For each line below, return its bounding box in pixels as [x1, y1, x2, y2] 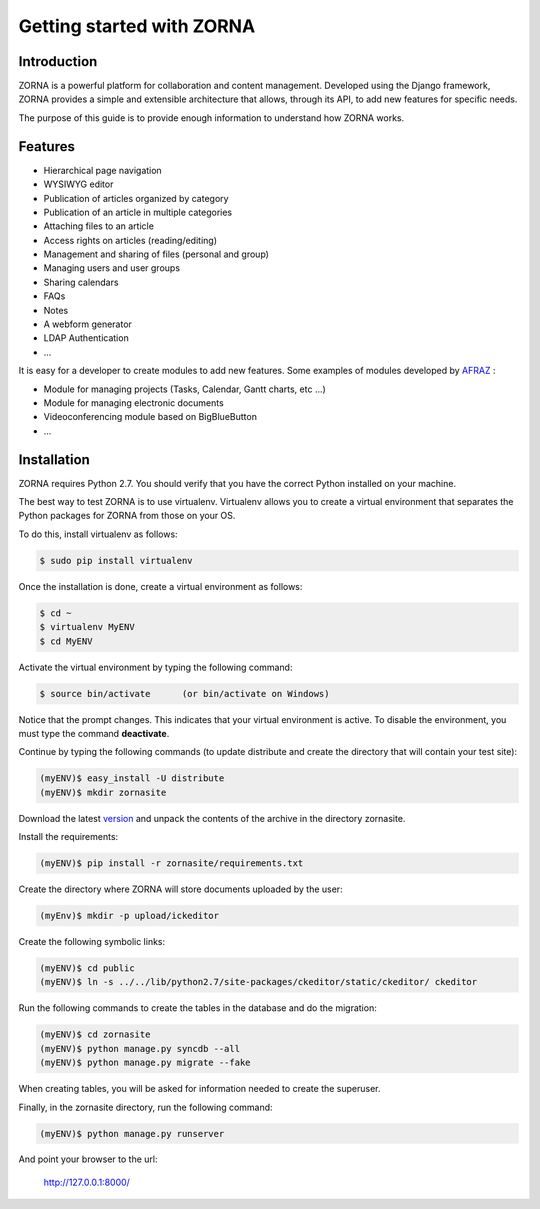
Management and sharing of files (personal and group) [43, 248, 270, 260]
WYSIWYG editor [43, 178, 114, 190]
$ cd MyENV [39, 635, 93, 647]
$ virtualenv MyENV [39, 621, 135, 633]
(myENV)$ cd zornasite [39, 1029, 151, 1040]
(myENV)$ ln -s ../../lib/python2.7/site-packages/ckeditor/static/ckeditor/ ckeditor [39, 976, 478, 988]
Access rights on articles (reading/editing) [43, 234, 217, 246]
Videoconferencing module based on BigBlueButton [43, 411, 257, 423]
